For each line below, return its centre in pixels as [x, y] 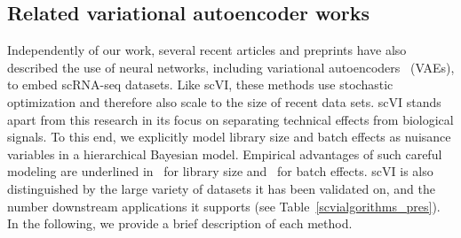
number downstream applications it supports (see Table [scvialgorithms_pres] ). [224, 206]
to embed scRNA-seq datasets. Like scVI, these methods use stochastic [200, 84]
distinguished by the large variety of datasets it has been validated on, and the [221, 188]
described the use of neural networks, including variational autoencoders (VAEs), [231, 67]
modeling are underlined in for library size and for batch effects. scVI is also [220, 171]
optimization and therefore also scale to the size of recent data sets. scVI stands [224, 101]
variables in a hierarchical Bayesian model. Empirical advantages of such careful [225, 154]
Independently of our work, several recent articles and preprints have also [207, 50]
